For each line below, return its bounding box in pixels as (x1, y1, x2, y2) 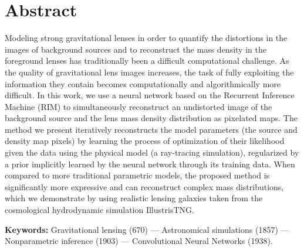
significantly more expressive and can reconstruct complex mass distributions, (5, 180, 284, 192)
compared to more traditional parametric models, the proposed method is (5, 169, 270, 181)
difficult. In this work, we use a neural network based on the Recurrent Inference (5, 89, 295, 101)
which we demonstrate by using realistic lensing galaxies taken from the (5, 192, 263, 204)
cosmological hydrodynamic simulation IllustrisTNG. (5, 204, 194, 216)
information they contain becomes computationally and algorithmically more (5, 77, 281, 90)
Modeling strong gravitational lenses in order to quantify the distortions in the (5, 32, 288, 44)
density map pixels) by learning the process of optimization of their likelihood (5, 135, 285, 147)
